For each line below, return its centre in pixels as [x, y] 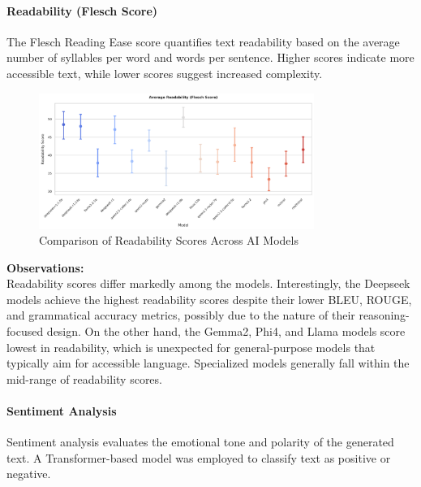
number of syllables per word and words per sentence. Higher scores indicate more [210, 57]
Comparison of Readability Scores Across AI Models [169, 240]
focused [25, 331]
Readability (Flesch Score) [82, 10]
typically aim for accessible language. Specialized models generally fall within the [208, 363]
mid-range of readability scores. [84, 378]
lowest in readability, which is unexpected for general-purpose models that [191, 347]
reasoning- [384, 315]
